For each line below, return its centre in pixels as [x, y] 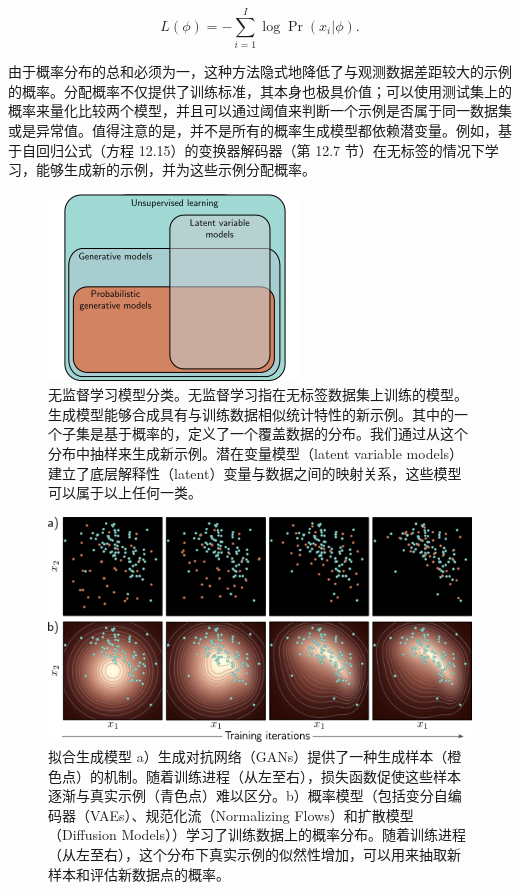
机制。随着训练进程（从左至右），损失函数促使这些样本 [282, 775]
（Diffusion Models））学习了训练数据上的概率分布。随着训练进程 [257, 834]
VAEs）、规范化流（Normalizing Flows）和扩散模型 [251, 814]
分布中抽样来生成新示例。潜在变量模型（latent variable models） [256, 453]
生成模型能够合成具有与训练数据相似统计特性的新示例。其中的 [251, 413]
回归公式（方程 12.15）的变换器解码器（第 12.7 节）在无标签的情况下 [260, 149]
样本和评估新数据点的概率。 [139, 873]
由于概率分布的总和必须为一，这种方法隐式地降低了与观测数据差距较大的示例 [260, 71]
